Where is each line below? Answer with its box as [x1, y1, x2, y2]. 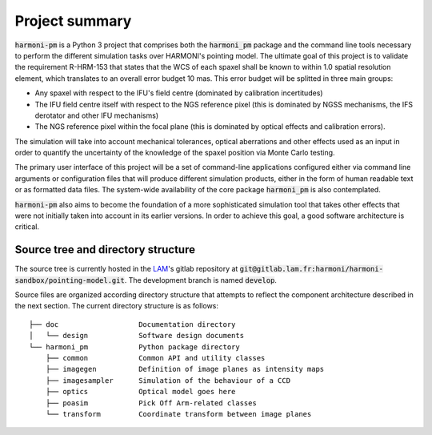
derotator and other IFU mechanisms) [34, 111, 159, 120]
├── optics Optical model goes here [45, 387, 236, 397]
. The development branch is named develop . [124, 275, 278, 284]
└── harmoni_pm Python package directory [29, 342, 240, 352]
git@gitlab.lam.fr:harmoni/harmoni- [239, 264, 384, 274]
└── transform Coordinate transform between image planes [45, 409, 312, 418]
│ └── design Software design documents [29, 331, 244, 340]
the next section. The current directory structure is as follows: [14, 301, 219, 311]
